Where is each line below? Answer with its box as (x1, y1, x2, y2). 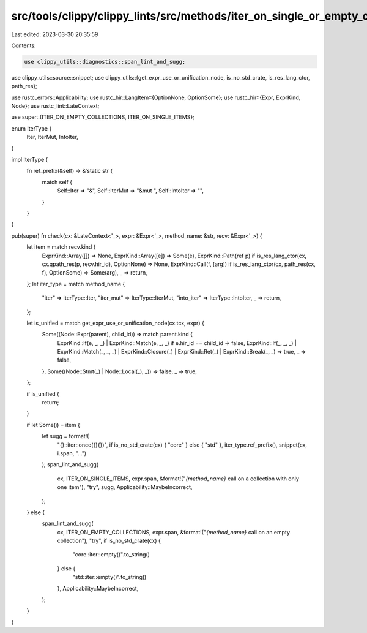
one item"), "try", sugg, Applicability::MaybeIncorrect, (57, 483, 193, 491)
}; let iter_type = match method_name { (26, 280, 125, 287)
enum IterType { (11, 124, 52, 132)
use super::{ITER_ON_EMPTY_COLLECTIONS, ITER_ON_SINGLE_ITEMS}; (11, 113, 195, 121)
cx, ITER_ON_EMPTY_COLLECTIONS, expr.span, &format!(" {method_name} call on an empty (57, 528, 291, 536)
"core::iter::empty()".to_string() (72, 551, 150, 558)
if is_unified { (26, 390, 59, 398)
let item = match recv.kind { (26, 243, 96, 251)
